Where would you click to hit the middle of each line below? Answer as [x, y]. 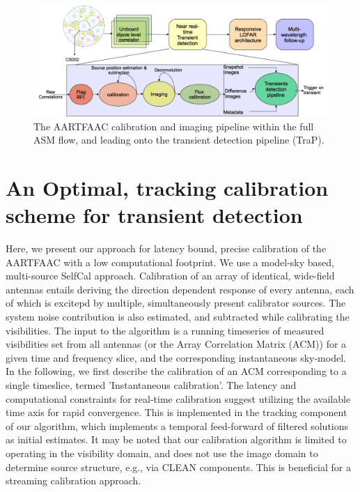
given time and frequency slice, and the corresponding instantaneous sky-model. [176, 357]
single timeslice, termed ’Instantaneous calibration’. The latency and [151, 385]
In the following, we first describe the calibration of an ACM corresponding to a [176, 371]
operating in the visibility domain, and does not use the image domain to [162, 453]
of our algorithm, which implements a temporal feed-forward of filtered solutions [177, 425]
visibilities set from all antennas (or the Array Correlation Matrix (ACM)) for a [176, 344]
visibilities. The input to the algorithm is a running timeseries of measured [165, 330]
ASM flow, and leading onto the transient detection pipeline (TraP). [179, 140]
